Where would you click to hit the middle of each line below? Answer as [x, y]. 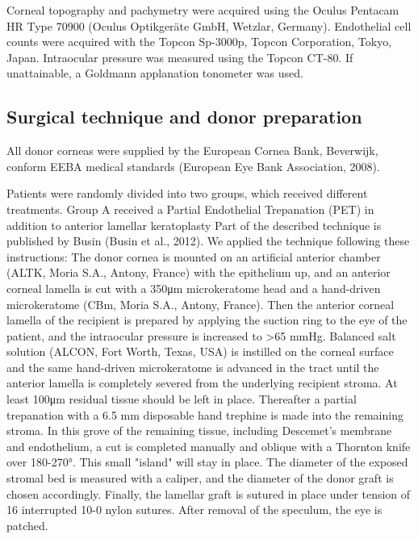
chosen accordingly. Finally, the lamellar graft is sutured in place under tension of [209, 493]
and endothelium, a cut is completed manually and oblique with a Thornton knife [209, 446]
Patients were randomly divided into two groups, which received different [187, 193]
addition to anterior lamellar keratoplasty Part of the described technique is [194, 225]
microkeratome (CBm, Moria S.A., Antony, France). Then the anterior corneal [201, 304]
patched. [27, 525]
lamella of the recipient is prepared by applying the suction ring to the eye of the [207, 320]
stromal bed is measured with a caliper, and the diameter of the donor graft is [200, 478]
